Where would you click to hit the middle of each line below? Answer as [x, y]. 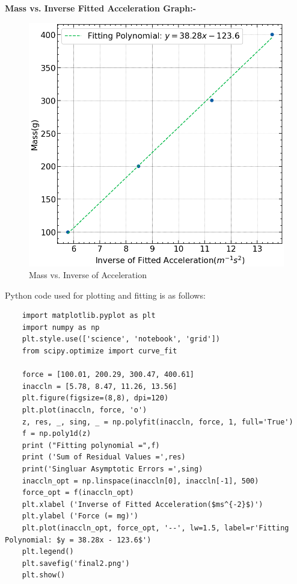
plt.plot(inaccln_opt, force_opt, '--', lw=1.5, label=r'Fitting [155, 528]
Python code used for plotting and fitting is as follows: [105, 295]
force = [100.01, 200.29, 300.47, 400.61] [108, 375]
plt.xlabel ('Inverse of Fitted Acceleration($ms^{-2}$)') [142, 504]
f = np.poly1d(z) [57, 434]
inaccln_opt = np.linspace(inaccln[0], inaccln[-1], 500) [140, 481]
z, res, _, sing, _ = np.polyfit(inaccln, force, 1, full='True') [158, 422]
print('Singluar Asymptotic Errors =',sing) [112, 469]
